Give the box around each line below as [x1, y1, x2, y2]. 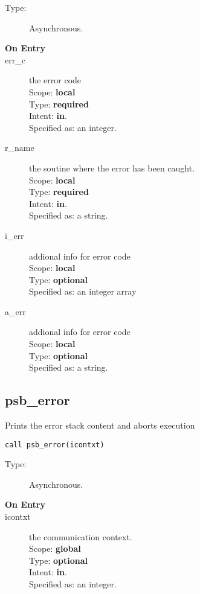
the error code [29, 74, 82, 86]
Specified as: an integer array [29, 285, 137, 298]
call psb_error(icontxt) [5, 440, 105, 449]
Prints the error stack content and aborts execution [5, 419, 195, 432]
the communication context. [29, 530, 132, 543]
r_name [5, 141, 34, 154]
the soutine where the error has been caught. [29, 161, 195, 174]
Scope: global [29, 542, 81, 555]
